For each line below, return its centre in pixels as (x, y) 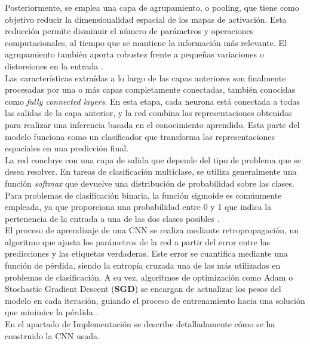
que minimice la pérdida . (52, 312)
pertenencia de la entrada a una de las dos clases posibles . (112, 218)
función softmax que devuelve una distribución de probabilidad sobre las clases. (150, 183)
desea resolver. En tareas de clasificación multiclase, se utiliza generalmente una (151, 171)
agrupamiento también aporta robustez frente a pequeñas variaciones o (134, 54)
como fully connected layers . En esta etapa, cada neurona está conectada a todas (153, 101)
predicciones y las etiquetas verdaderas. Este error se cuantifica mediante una (146, 253)
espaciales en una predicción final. (67, 148)
